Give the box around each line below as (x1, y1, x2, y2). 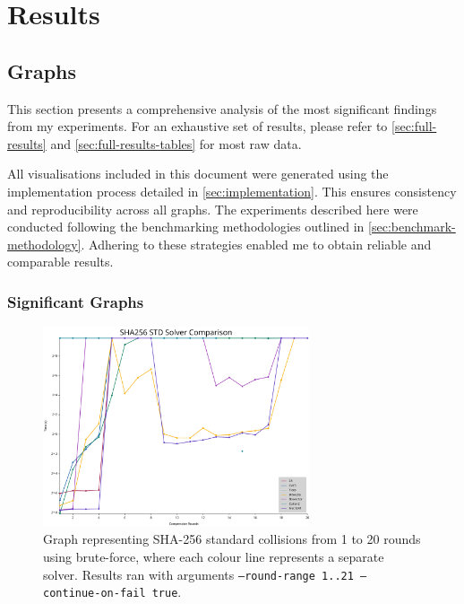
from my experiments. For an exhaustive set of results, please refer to (7, 117, 388, 136)
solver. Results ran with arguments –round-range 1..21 (43, 565, 354, 583)
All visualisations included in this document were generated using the (7, 164, 389, 183)
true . (151, 582, 182, 601)
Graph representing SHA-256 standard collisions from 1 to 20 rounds (43, 530, 421, 548)
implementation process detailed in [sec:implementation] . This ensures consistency (7, 181, 457, 200)
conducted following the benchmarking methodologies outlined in (7, 217, 365, 236)
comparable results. (7, 252, 114, 271)
